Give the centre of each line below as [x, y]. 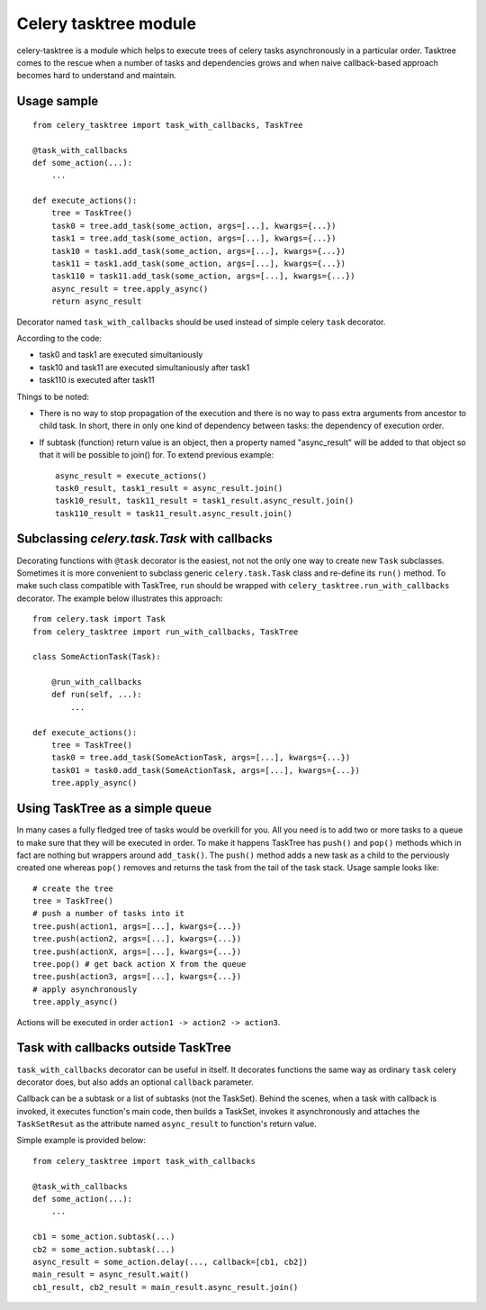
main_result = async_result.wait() [111, 1274]
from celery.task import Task [99, 619]
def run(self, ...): [96, 695]
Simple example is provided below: [81, 1141]
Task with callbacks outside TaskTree [124, 1048]
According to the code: [59, 338]
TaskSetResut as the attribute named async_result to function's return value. [166, 1124]
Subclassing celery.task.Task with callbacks [145, 539]
